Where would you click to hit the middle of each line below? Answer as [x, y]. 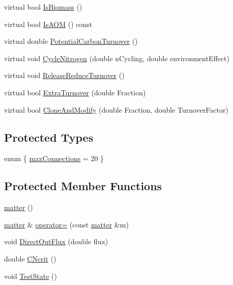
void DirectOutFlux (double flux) [56, 241]
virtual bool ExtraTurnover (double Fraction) [75, 92]
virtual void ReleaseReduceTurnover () [64, 75]
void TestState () [31, 276]
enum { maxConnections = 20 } [54, 158]
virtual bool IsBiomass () [43, 7]
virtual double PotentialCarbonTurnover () [71, 41]
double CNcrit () [30, 258]
